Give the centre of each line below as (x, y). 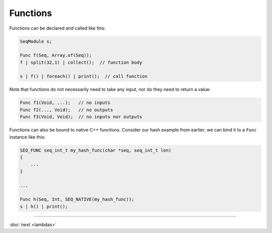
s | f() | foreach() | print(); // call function (84, 76)
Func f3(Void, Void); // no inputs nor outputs (81, 117)
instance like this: (27, 137)
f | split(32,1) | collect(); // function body (81, 62)
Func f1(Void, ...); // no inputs (65, 103)
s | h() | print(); (44, 206)
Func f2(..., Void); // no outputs (66, 110)
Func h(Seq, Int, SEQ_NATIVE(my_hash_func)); (77, 199)
